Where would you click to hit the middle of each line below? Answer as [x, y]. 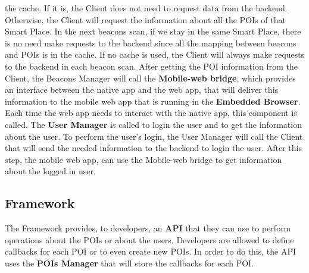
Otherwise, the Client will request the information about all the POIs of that [145, 19]
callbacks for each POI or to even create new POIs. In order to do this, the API [151, 251]
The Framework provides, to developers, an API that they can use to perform [148, 228]
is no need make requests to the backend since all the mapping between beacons [151, 43]
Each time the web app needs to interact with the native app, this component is [151, 113]
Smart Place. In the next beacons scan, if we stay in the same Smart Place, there [153, 31]
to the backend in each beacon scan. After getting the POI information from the [151, 66]
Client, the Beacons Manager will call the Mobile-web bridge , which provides [150, 78]
